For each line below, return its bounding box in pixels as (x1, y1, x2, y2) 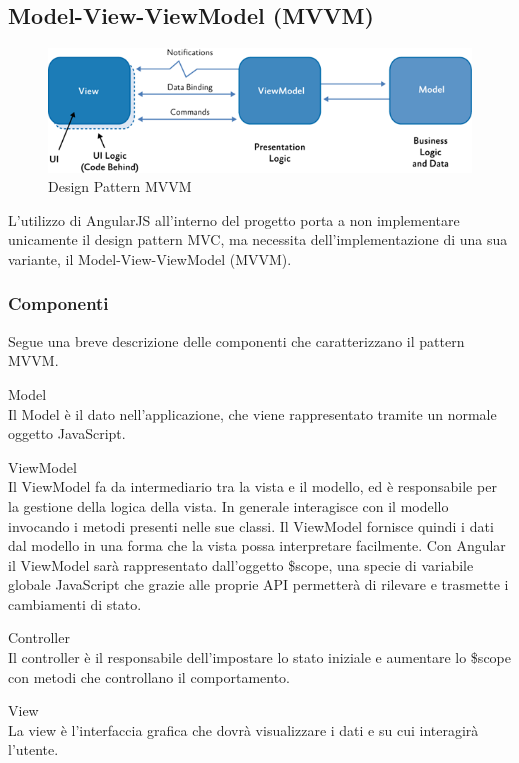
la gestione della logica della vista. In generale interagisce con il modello (8, 495, 449, 516)
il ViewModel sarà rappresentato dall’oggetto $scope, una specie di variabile (8, 554, 474, 575)
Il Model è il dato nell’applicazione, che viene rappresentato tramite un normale (8, 403, 497, 424)
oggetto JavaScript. (8, 423, 126, 444)
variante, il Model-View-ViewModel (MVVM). (8, 248, 292, 269)
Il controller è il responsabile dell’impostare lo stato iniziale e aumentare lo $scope (8, 647, 511, 668)
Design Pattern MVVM (48, 176, 192, 197)
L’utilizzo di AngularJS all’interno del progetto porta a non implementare (8, 209, 460, 230)
